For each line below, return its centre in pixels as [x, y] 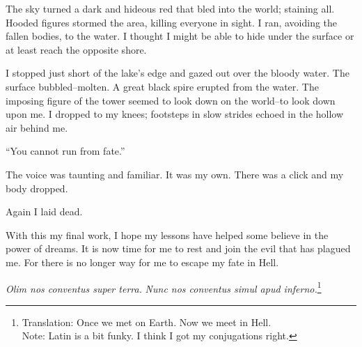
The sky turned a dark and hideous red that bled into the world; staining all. [170, 8]
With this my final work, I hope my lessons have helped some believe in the [167, 234]
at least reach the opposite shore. [76, 49]
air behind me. [37, 127]
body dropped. [37, 188]
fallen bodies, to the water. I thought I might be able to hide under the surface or [180, 36]
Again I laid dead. [44, 211]
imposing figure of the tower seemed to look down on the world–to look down [171, 100]
